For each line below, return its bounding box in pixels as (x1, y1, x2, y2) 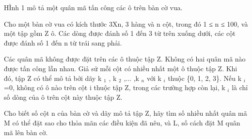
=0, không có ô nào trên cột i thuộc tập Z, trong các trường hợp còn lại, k (4, 82, 225, 93)
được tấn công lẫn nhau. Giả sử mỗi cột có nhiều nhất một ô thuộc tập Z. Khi (4, 63, 237, 73)
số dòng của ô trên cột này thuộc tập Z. (4, 92, 123, 102)
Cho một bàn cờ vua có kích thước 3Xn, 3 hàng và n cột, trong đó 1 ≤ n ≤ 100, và (4, 18, 248, 29)
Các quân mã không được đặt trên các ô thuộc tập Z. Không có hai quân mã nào (4, 54, 246, 64)
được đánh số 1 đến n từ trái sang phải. (4, 37, 122, 47)
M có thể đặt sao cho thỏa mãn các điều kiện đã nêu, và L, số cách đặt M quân (4, 117, 240, 127)
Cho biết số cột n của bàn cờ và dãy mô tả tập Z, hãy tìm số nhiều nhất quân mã (4, 108, 247, 118)
